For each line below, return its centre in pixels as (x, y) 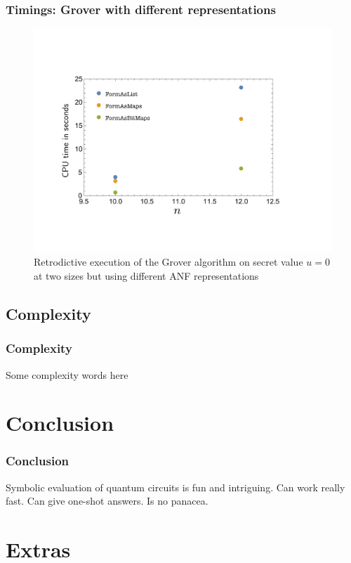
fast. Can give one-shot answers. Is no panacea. (107, 501)
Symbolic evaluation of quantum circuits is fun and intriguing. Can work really (175, 487)
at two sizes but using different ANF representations (146, 275)
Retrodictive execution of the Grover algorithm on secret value (168, 262)
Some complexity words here (67, 374)
